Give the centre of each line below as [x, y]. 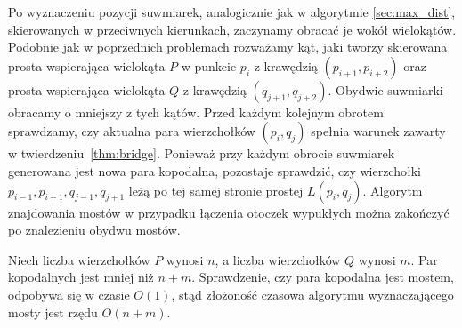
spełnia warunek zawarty [378, 131]
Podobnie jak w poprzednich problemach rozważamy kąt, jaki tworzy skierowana [228, 47]
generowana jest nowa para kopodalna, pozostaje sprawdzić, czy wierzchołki [215, 170]
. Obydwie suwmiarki [385, 89]
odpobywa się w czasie [69, 294]
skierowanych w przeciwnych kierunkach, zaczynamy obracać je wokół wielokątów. [232, 29]
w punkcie [209, 65]
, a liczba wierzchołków [278, 259]
